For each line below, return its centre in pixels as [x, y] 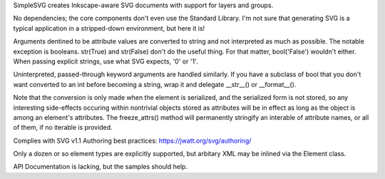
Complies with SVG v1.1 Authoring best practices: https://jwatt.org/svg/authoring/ [132, 140]
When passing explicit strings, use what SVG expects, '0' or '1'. [106, 61]
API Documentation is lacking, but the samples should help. [101, 167]
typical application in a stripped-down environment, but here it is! [109, 28]
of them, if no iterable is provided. [63, 128]
